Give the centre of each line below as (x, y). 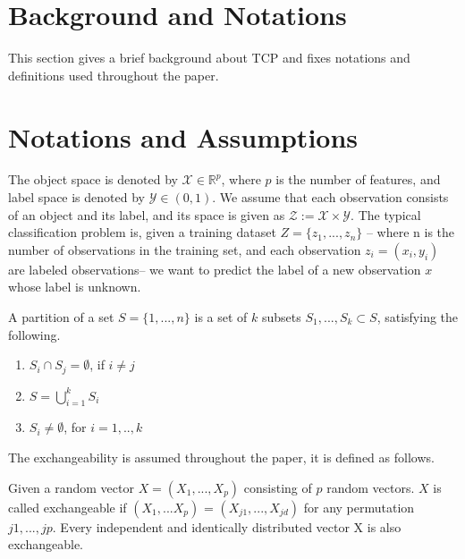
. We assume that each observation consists (330, 197)
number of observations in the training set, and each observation (185, 249)
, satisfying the (418, 317)
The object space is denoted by (93, 179)
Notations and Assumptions (183, 136)
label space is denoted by (76, 197)
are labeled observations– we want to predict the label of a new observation (215, 269)
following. (34, 334)
